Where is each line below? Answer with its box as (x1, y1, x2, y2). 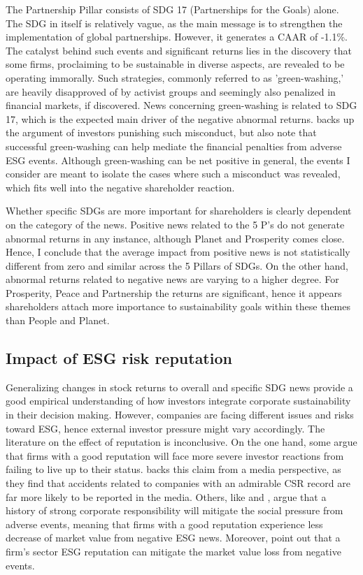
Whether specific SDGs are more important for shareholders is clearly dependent (6, 203, 352, 218)
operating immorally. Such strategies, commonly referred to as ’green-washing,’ (6, 70, 344, 85)
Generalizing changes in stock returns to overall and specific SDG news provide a (6, 379, 353, 394)
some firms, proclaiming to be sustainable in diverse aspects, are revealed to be (6, 57, 345, 71)
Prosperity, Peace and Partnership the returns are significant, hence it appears (6, 285, 342, 300)
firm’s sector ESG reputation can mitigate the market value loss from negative (6, 544, 341, 558)
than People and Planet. (6, 313, 110, 328)
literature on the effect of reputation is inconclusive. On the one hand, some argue (6, 435, 357, 449)
